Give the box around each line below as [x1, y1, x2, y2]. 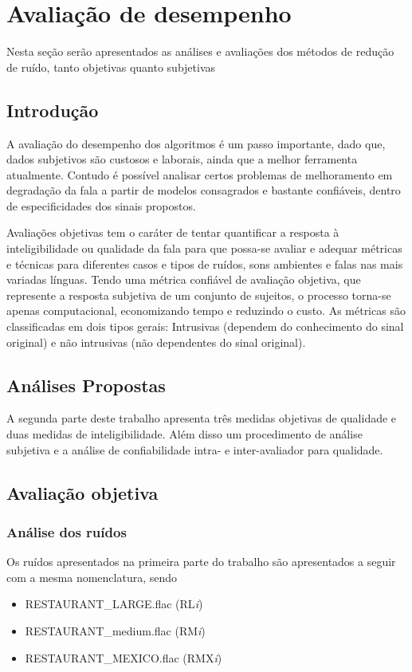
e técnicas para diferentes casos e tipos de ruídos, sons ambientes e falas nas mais [6, 255, 403, 272]
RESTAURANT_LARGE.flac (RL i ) [25, 595, 203, 612]
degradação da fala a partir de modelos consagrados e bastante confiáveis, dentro [6, 182, 401, 198]
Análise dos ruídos [6, 521, 127, 541]
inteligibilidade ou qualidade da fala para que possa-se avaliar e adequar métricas [6, 240, 402, 257]
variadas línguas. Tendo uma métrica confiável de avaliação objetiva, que [6, 271, 361, 288]
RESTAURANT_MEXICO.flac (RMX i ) [25, 649, 222, 666]
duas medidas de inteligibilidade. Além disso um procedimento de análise [6, 426, 363, 442]
